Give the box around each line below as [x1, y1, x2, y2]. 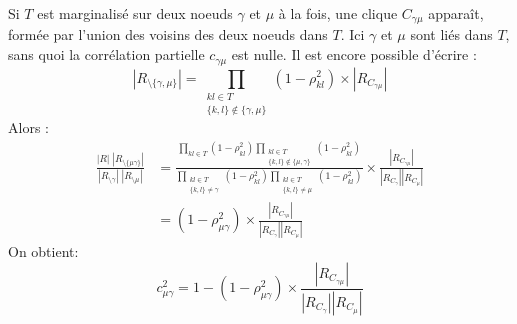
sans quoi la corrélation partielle [8, 44, 205, 65]
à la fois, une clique [278, 3, 398, 23]
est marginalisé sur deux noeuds [37, 3, 233, 23]
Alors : [8, 117, 49, 138]
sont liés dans [410, 24, 493, 45]
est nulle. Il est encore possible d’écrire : [231, 44, 477, 65]
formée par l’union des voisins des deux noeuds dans [8, 24, 328, 45]
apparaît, [428, 3, 484, 23]
